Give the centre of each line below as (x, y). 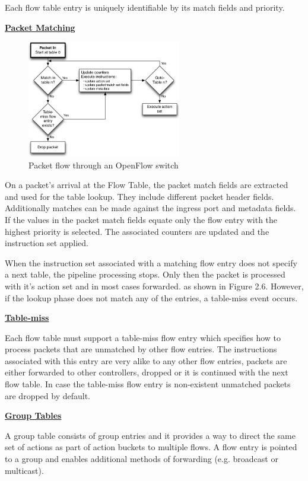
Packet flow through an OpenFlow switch (104, 165)
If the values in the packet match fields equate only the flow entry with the (141, 219)
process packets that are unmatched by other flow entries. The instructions (141, 349)
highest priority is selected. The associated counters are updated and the (137, 231)
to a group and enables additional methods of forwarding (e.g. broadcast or (142, 459)
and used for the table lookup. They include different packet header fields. (139, 196)
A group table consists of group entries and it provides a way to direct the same (150, 435)
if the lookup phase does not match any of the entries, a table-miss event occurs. (151, 297)
